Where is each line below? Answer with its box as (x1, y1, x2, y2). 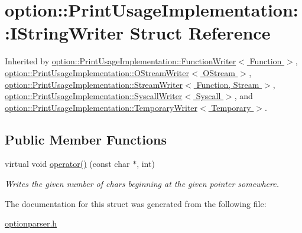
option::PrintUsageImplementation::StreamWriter (5, 78, 183, 90)
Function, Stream (196, 78, 259, 90)
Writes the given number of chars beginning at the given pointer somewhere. (5, 178, 279, 190)
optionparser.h (5, 217, 57, 229)
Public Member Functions (5, 130, 167, 148)
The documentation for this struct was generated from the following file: (5, 197, 267, 209)
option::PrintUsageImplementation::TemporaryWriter (5, 101, 198, 113)
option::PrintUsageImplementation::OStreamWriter (5, 66, 189, 78)
